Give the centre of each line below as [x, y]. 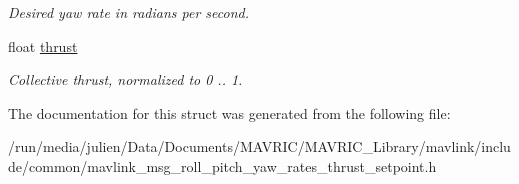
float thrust [43, 45]
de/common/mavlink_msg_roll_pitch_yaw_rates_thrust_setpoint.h [222, 165]
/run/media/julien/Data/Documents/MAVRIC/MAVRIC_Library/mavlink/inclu [259, 146]
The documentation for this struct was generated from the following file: [229, 112]
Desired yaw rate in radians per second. [129, 12]
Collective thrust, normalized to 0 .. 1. [125, 79]
